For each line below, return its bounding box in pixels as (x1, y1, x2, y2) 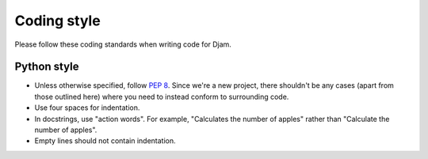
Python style (14, 60, 79, 74)
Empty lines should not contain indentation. (34, 136, 176, 146)
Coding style (14, 12, 101, 29)
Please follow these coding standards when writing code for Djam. (14, 40, 231, 49)
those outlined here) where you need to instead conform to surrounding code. (34, 92, 289, 101)
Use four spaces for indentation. (34, 103, 140, 112)
